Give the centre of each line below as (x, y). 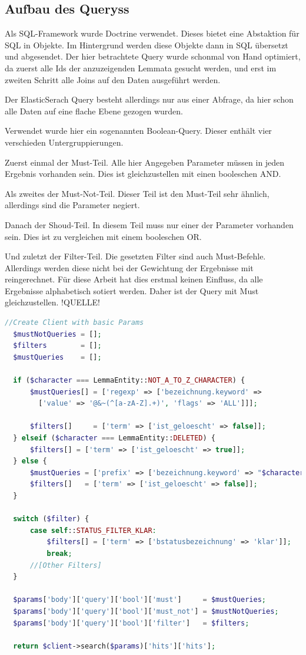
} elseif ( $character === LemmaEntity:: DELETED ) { (114, 438)
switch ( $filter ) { (51, 519)
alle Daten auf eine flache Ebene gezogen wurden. (94, 111)
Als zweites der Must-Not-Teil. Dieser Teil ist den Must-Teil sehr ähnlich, (137, 193)
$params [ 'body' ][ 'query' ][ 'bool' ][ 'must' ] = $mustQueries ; (139, 600)
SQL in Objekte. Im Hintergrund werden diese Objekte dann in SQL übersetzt (147, 45)
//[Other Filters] (66, 565)
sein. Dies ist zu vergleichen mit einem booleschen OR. (103, 236)
